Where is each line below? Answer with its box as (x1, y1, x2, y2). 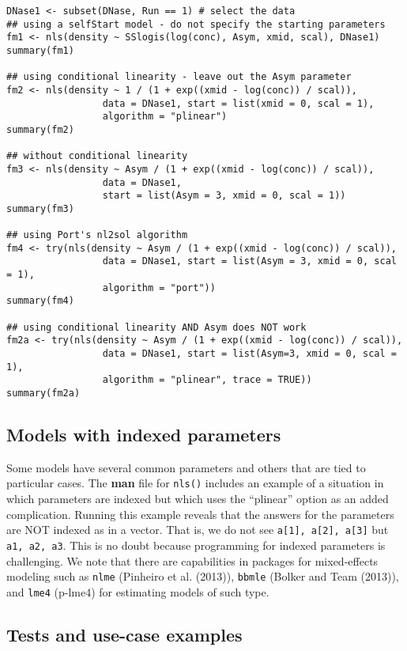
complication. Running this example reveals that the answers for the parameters (6, 505, 394, 522)
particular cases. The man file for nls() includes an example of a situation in (6, 475, 384, 491)
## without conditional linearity (6, 150, 188, 162)
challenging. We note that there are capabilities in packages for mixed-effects (6, 552, 379, 569)
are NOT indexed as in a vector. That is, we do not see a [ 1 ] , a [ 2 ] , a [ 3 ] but (6, 521, 389, 538)
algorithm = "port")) (102, 282, 216, 293)
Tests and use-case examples (6, 622, 243, 646)
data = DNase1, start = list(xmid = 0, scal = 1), (102, 97, 375, 109)
